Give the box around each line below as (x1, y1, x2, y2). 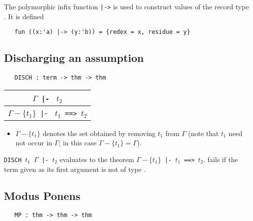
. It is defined (4, 11, 44, 21)
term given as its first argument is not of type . (4, 164, 146, 174)
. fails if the (203, 154, 238, 164)
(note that (188, 128, 219, 138)
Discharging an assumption (4, 50, 144, 65)
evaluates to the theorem (59, 154, 134, 164)
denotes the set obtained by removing (42, 128, 156, 138)
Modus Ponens (4, 188, 81, 203)
